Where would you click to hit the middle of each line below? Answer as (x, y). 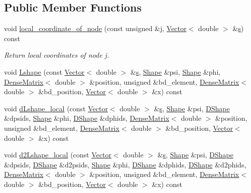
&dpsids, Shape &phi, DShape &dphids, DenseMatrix (87, 118)
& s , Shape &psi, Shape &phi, (176, 71)
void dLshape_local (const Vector (56, 108)
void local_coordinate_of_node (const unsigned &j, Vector (95, 28)
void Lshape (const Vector (44, 71)
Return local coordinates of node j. (57, 55)
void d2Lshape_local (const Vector (58, 155)
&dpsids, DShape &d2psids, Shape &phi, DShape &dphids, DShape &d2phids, (125, 164)
